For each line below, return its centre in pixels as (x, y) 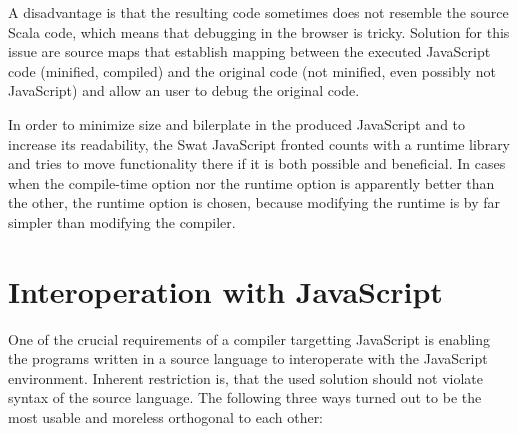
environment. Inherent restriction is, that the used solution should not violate (246, 377)
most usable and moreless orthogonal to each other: (166, 417)
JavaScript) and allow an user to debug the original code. (184, 90)
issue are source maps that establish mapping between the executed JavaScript (249, 51)
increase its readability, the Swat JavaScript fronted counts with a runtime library (259, 143)
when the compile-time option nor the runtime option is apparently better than (251, 182)
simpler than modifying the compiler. (122, 221)
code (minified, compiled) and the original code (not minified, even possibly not (252, 70)
